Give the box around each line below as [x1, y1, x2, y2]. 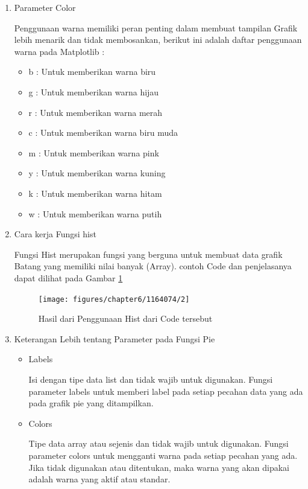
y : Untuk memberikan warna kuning [28, 167, 166, 179]
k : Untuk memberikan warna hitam [28, 187, 162, 199]
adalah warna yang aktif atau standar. [28, 473, 171, 485]
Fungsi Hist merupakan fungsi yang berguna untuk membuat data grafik [14, 248, 283, 260]
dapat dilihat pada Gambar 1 [14, 271, 123, 284]
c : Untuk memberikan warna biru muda [28, 126, 178, 139]
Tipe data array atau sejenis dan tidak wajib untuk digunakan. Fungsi [28, 437, 289, 450]
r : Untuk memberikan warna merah [28, 106, 163, 118]
